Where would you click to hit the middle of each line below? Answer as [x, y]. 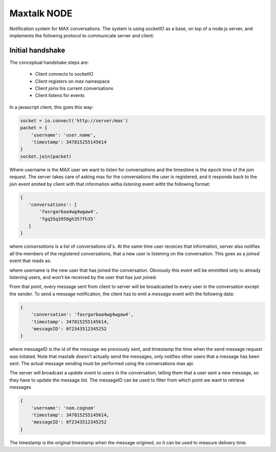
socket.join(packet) [46, 156]
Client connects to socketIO [64, 74]
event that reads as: [30, 261]
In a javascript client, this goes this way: [52, 107]
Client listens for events [60, 96]
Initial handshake [37, 50]
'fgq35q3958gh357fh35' [67, 219]
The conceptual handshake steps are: [49, 62]
